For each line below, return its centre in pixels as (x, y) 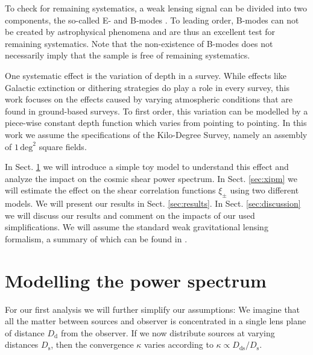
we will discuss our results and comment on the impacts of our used (130, 215)
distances (22, 344)
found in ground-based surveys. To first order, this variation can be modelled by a (156, 111)
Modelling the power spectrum (136, 280)
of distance (25, 332)
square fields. (63, 146)
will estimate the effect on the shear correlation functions (110, 190)
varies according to (179, 344)
